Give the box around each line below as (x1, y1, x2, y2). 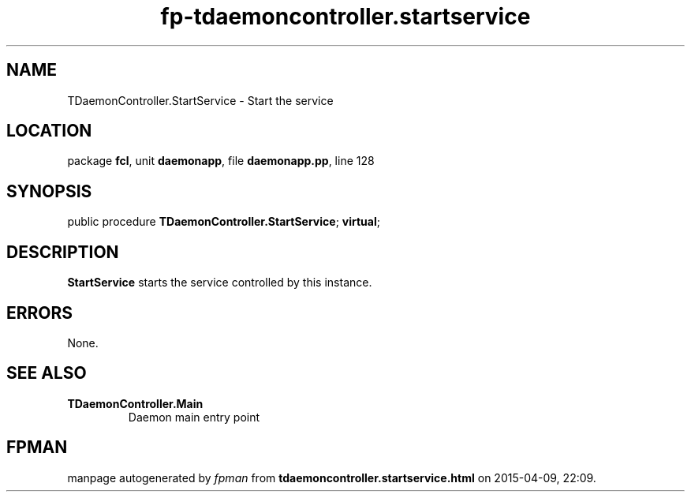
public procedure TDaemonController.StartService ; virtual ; (67, 215, 380, 229)
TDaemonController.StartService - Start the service (67, 93, 334, 107)
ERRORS (6, 302, 73, 323)
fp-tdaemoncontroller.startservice (160, 3, 531, 30)
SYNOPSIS (6, 181, 92, 201)
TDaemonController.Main (67, 396, 204, 410)
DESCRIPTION (6, 242, 119, 262)
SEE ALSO (6, 363, 87, 384)
